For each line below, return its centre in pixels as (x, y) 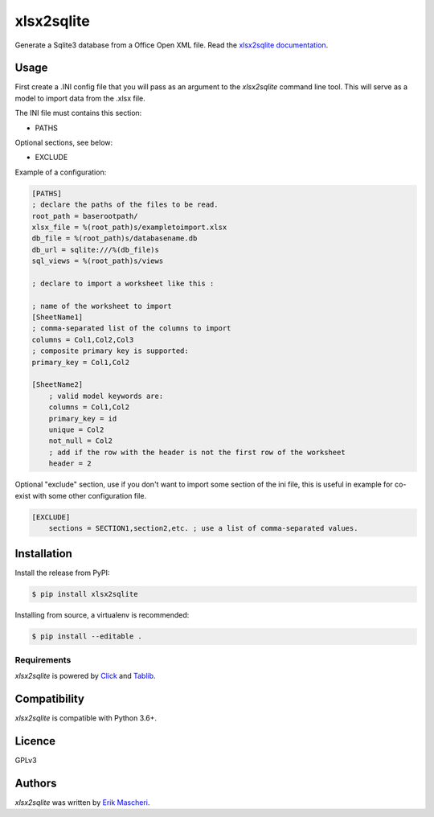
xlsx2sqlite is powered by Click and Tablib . (85, 676)
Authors (36, 783)
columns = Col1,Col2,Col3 (83, 339)
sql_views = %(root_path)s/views (98, 261)
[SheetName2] (57, 385)
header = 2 (70, 464)
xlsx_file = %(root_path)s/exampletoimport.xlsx (129, 227)
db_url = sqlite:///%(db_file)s (96, 250)
